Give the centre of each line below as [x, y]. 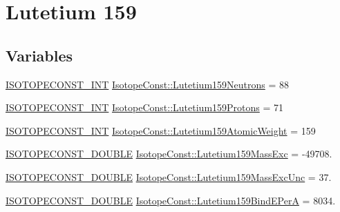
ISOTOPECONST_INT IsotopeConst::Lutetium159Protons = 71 [145, 107]
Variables [39, 55]
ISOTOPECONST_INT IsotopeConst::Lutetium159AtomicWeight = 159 [161, 130]
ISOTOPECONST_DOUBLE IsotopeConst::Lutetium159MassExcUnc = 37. [169, 176]
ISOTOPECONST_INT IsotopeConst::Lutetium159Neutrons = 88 [148, 84]
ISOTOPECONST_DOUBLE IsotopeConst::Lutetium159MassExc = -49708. [169, 154]
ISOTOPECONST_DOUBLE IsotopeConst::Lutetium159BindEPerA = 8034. [171, 200]
